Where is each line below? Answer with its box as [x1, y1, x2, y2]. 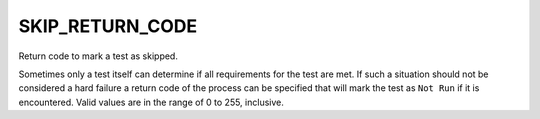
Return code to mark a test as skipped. [18, 50, 179, 62]
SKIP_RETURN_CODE [18, 15, 198, 37]
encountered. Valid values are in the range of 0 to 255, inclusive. [18, 96, 284, 108]
